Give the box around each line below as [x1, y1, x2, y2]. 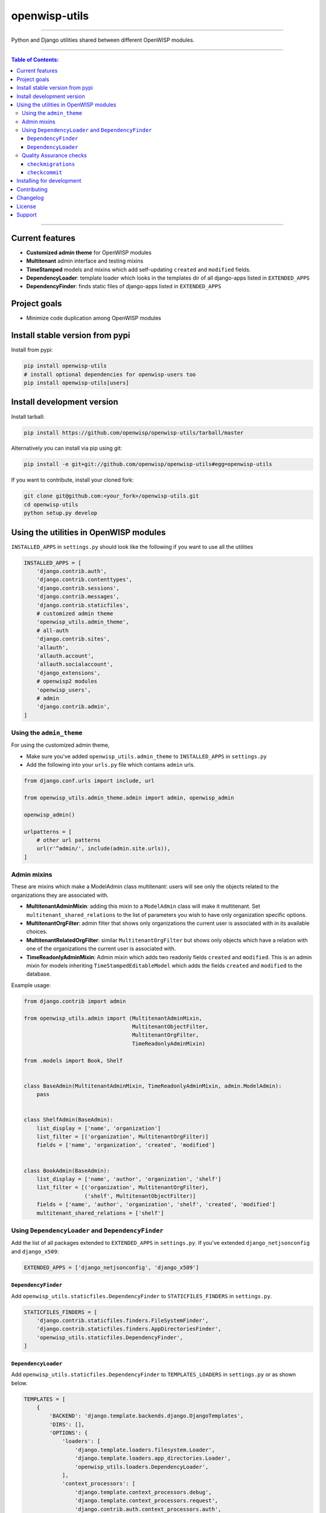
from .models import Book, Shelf [24, 1057, 123, 1064]
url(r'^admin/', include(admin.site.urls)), [36, 845, 171, 852]
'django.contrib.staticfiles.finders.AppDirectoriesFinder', [36, 1325, 222, 1333]
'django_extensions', [36, 669, 101, 676]
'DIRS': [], [49, 1421, 85, 1428]
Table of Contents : [11, 56, 59, 63]
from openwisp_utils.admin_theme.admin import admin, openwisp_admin [24, 795, 234, 801]
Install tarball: [11, 413, 45, 420]
